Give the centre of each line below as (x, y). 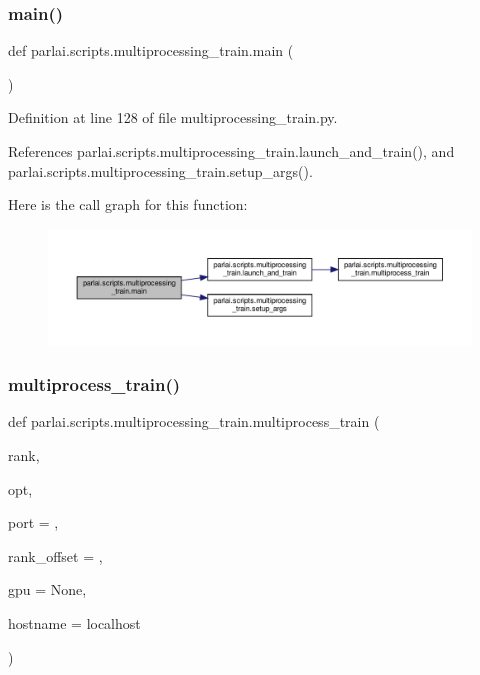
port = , (33, 522)
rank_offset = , (55, 555)
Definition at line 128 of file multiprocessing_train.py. (173, 117)
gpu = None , (47, 589)
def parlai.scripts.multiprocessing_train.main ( (151, 50)
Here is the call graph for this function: (128, 204)
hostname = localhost (74, 622)
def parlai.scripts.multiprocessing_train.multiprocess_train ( (194, 421)
